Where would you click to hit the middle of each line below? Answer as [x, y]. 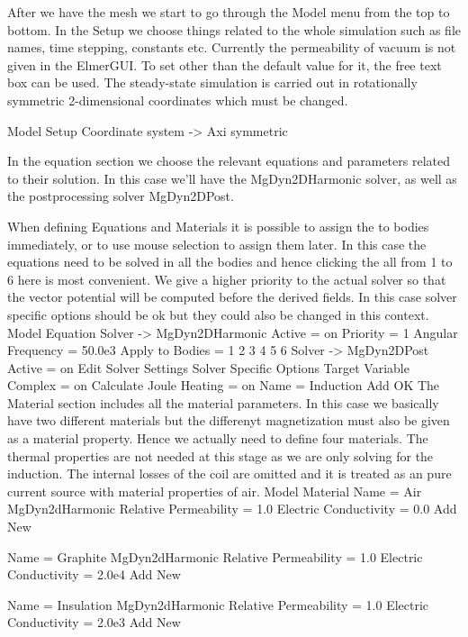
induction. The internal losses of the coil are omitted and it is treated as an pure [229, 473]
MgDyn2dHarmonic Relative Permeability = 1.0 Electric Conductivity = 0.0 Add [232, 509]
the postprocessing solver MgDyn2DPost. [121, 196]
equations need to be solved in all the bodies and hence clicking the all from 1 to [230, 262]
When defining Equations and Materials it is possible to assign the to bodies [218, 226]
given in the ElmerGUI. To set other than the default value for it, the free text [225, 64]
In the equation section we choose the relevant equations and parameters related [229, 161]
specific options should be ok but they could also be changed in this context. [218, 314]
